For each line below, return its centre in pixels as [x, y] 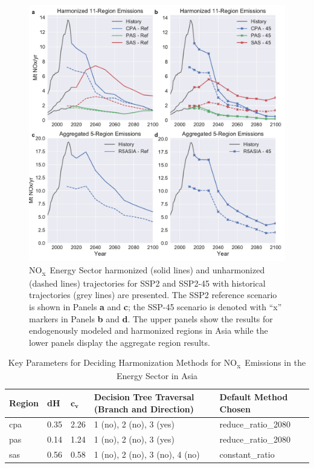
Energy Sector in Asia [157, 376]
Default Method [254, 397]
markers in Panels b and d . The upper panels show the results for [151, 318]
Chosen [235, 408]
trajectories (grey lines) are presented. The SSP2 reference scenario [153, 295]
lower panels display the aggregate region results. [120, 342]
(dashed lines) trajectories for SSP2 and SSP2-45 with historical [147, 283]
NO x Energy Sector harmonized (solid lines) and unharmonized [147, 270]
